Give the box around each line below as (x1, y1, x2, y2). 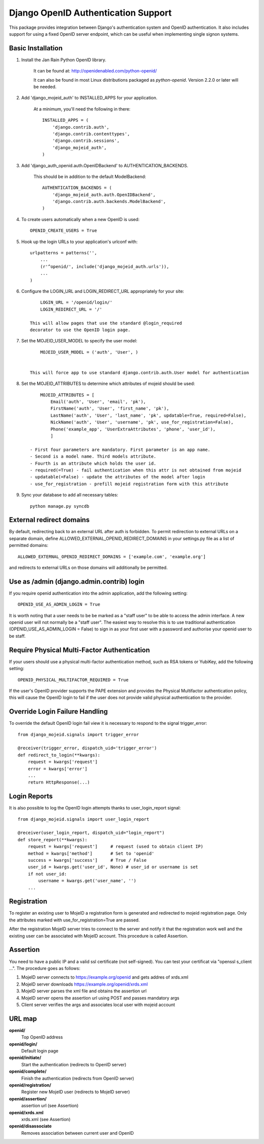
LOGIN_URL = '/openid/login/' (40, 300, 112, 305)
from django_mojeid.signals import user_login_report (18, 816, 149, 822)
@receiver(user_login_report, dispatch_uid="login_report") (18, 830, 165, 836)
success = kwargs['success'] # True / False (27, 857, 147, 863)
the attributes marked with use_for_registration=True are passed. (9, 917, 140, 923)
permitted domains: (9, 542, 48, 548)
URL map (9, 1014, 37, 1023)
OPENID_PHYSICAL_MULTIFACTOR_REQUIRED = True (18, 677, 129, 682)
